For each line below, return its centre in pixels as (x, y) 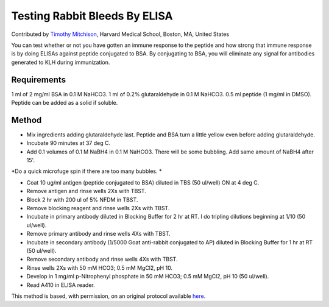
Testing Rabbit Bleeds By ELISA (92, 16)
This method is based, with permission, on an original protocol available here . (108, 296)
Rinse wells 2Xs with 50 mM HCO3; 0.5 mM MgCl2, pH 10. (100, 267)
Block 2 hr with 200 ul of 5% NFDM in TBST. (82, 199)
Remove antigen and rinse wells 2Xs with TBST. (86, 191)
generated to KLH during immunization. (61, 62)
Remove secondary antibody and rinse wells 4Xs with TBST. (102, 259)
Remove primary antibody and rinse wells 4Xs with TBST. (98, 234)
